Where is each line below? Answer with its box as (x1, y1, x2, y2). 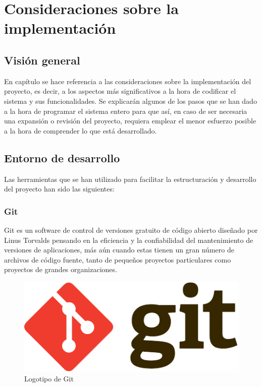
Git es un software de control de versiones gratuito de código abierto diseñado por (4, 224, 258, 235)
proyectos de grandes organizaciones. (4, 264, 117, 275)
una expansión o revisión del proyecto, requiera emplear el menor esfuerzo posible (4, 115, 256, 126)
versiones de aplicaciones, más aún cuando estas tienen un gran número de (4, 244, 234, 255)
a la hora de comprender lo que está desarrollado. (4, 125, 157, 136)
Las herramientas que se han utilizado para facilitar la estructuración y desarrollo (4, 173, 256, 184)
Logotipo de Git (24, 373, 74, 383)
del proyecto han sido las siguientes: (4, 183, 115, 194)
